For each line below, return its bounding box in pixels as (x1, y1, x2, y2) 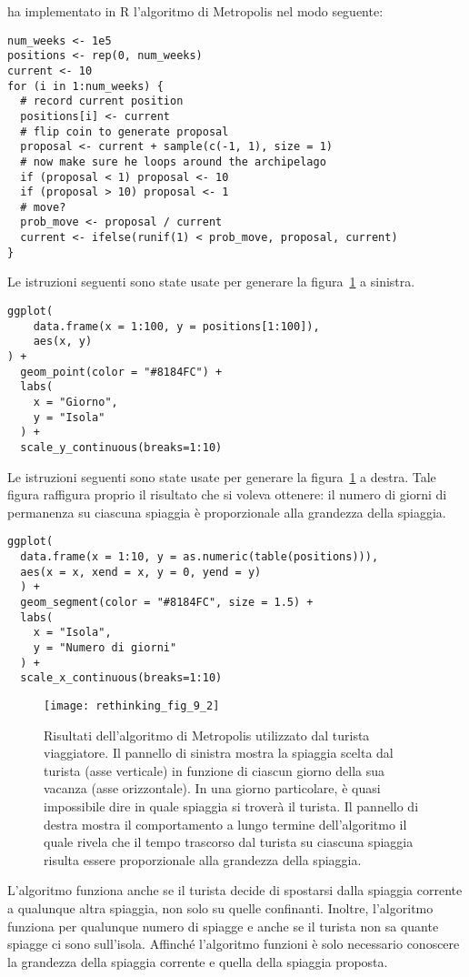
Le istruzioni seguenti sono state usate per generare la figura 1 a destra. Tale (7, 467, 436, 486)
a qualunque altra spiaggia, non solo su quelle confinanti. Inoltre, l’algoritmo (7, 898, 434, 917)
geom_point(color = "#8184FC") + (20, 365, 223, 378)
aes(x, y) (33, 335, 93, 348)
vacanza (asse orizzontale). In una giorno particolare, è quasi (44, 779, 381, 798)
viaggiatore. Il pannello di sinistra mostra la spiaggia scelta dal (44, 743, 394, 762)
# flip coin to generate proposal (20, 125, 229, 138)
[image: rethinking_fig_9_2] (44, 699, 220, 712)
